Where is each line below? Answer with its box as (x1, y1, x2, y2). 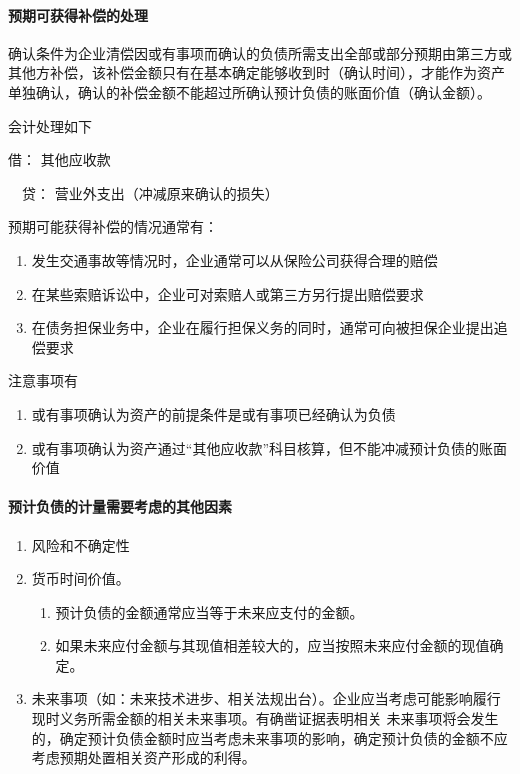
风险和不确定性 (31, 534, 130, 555)
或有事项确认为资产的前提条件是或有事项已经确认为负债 (31, 403, 396, 424)
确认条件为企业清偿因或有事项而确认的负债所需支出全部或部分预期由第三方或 (8, 42, 512, 63)
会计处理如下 (8, 115, 92, 136)
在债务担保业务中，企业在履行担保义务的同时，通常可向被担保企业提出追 (31, 317, 508, 338)
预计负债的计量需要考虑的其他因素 (8, 496, 232, 517)
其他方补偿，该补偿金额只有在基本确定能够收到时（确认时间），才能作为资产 (8, 62, 505, 83)
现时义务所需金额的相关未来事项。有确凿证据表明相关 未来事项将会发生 (31, 708, 499, 729)
